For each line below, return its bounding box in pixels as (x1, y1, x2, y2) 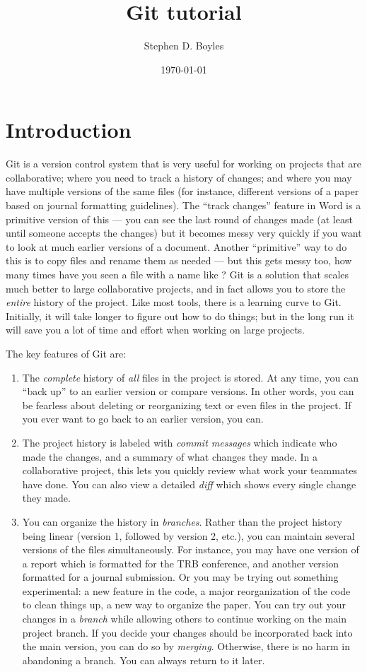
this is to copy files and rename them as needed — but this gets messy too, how (6, 253, 352, 268)
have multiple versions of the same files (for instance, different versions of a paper (6, 184, 359, 199)
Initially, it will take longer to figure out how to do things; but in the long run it (6, 308, 354, 323)
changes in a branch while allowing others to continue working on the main (22, 611, 346, 626)
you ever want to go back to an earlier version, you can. (22, 411, 264, 426)
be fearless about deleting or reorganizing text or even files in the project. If (22, 397, 351, 412)
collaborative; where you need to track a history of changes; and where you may (6, 170, 352, 184)
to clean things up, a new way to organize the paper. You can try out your (22, 597, 346, 612)
